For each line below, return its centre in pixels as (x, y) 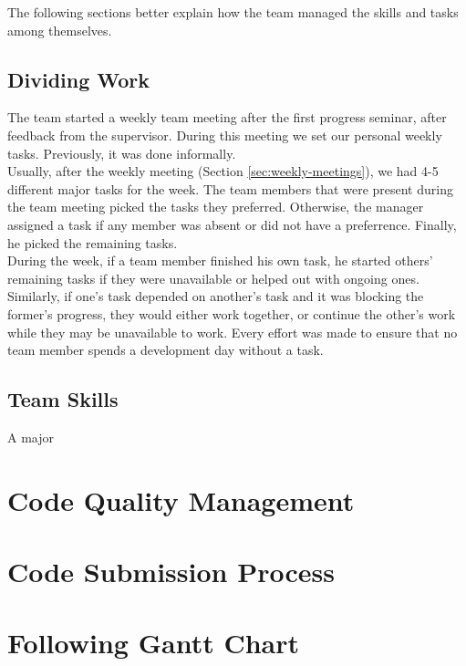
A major (31, 437)
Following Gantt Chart (153, 643)
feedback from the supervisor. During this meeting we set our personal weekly (225, 135)
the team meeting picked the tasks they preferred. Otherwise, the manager (216, 207)
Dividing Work (79, 79)
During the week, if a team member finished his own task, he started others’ (220, 260)
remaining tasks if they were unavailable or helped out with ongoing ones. (213, 278)
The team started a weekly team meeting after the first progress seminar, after (227, 117)
